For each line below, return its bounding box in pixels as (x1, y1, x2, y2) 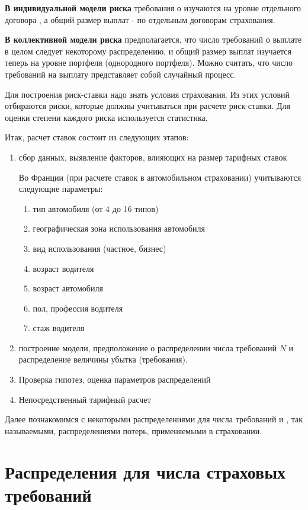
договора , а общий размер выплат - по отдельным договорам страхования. (5, 13, 275, 25)
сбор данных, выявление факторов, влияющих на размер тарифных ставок (18, 150, 287, 163)
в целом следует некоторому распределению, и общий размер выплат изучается (5, 44, 291, 57)
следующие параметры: (18, 182, 103, 195)
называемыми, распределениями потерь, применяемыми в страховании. (5, 424, 262, 437)
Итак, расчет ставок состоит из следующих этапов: (5, 131, 189, 143)
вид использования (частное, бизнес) (33, 242, 166, 254)
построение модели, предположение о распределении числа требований (18, 341, 277, 354)
